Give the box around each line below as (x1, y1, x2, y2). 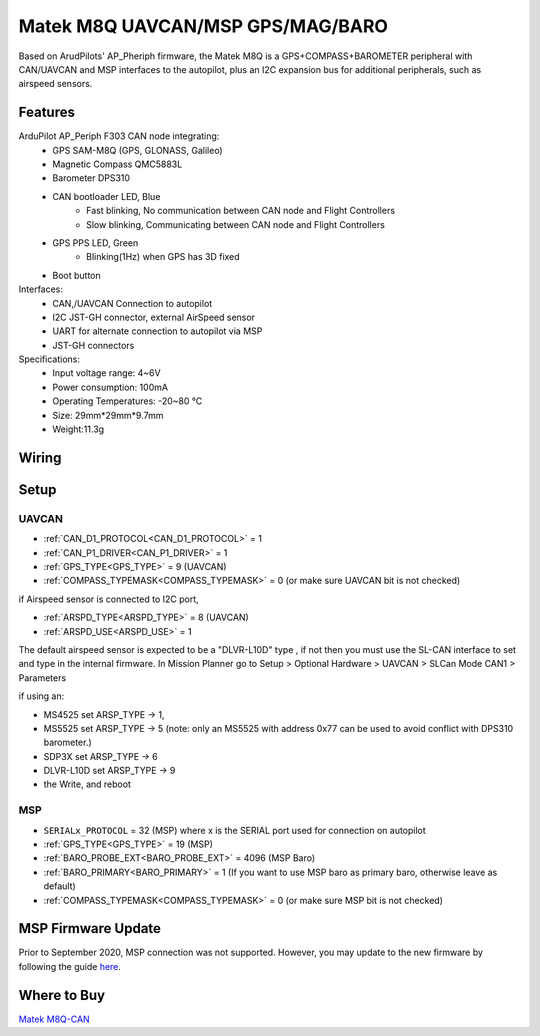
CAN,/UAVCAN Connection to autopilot (52, 297, 213, 309)
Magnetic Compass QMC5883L (52, 158, 183, 170)
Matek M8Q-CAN (18, 1013, 90, 1025)
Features (18, 104, 75, 121)
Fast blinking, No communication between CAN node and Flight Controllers (86, 205, 395, 217)
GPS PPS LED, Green (52, 236, 139, 249)
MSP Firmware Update (18, 920, 162, 937)
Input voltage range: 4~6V (52, 367, 161, 379)
